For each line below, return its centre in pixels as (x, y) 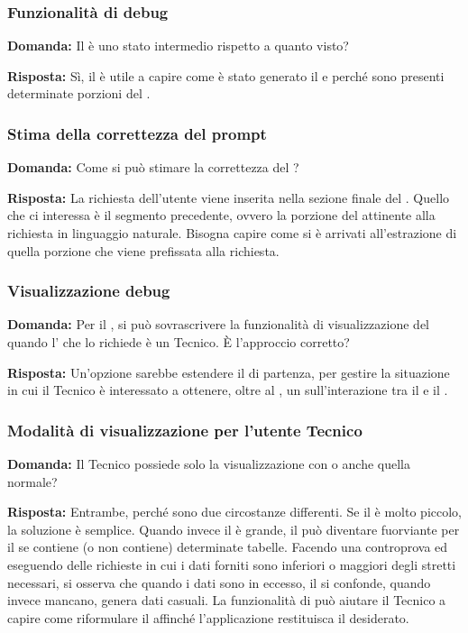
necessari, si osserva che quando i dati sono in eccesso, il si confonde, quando (219, 582)
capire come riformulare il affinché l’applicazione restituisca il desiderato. (208, 617)
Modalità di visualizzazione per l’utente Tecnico (185, 430)
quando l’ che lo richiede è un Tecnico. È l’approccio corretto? (179, 342)
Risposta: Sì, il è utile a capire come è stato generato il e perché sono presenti (226, 75)
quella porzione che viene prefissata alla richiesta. (143, 250)
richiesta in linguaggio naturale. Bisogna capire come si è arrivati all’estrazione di (232, 233)
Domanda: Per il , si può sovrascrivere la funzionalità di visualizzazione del (218, 324)
